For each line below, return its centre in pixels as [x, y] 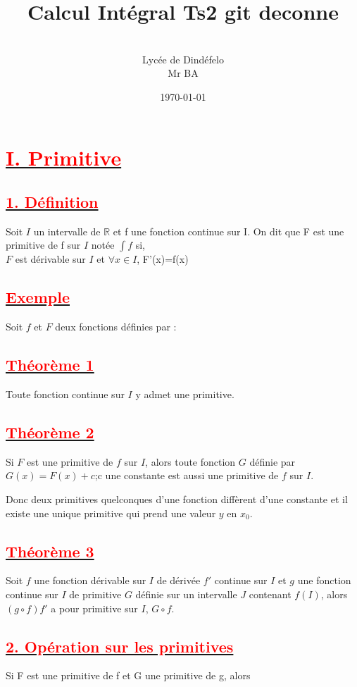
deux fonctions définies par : [116, 327]
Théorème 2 [50, 432]
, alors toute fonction [190, 461]
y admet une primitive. [185, 394]
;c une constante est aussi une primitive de [187, 475]
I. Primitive [64, 157]
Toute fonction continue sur [65, 394]
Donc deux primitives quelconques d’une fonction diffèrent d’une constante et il [177, 499]
